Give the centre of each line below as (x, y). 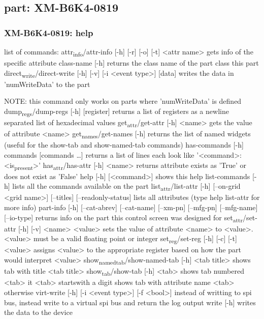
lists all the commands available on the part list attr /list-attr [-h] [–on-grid (126, 187)
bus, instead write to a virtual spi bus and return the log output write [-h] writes (130, 302)
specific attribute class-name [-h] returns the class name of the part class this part (131, 63)
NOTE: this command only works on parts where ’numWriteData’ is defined (123, 101)
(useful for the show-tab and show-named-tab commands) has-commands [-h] (124, 145)
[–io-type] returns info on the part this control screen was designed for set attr (124, 218)
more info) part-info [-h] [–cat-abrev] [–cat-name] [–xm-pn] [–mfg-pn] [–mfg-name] (131, 207)
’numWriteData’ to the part (47, 84)
